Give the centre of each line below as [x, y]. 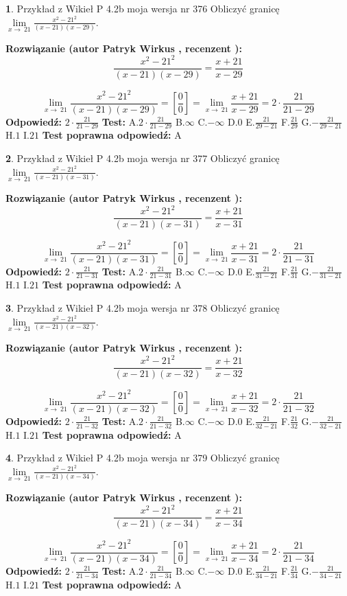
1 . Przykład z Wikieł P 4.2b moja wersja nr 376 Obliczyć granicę [143, 8]
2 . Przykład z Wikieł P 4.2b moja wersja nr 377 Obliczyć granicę [143, 158]
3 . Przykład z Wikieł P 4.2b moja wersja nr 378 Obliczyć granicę [143, 308]
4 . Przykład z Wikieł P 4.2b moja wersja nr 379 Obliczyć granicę [143, 458]
